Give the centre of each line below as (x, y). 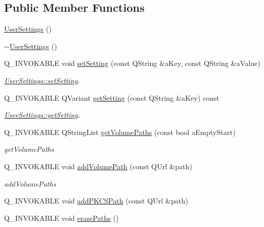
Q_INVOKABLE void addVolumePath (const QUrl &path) (98, 166)
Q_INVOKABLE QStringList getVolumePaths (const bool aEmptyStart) (120, 132)
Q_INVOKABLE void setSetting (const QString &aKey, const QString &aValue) (132, 63)
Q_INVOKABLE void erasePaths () (62, 218)
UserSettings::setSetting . (42, 80)
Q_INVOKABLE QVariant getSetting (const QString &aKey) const (112, 97)
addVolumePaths (30, 183)
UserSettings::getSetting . (42, 115)
